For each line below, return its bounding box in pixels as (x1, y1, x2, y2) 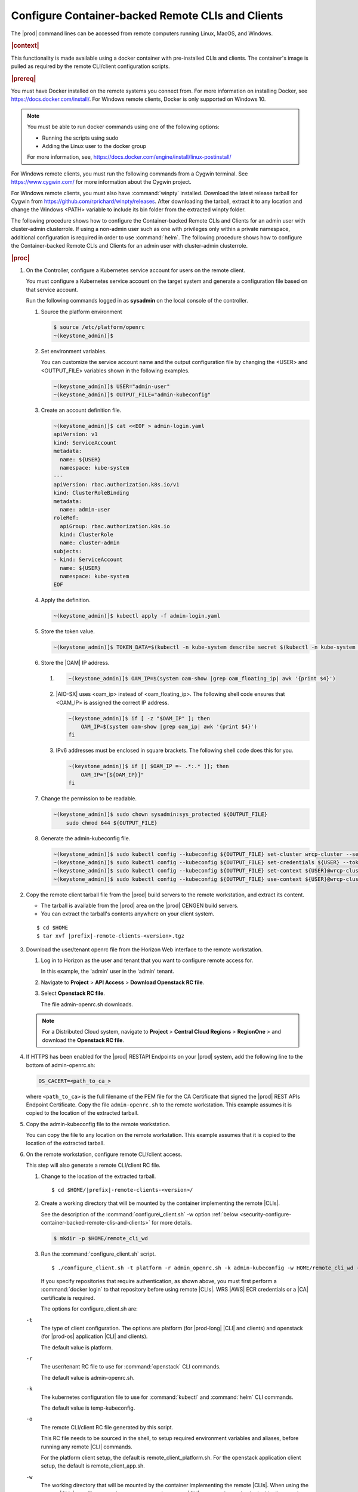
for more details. (151, 1219, 192, 1226)
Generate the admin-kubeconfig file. (41, 834, 131, 841)
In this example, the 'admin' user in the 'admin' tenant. (41, 967, 174, 975)
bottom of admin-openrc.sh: (26, 1061, 95, 1068)
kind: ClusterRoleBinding (53, 489, 129, 497)
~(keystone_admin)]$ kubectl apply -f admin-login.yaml (53, 612, 221, 619)
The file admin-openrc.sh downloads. (41, 1000, 134, 1008)
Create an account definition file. (41, 406, 122, 414)
